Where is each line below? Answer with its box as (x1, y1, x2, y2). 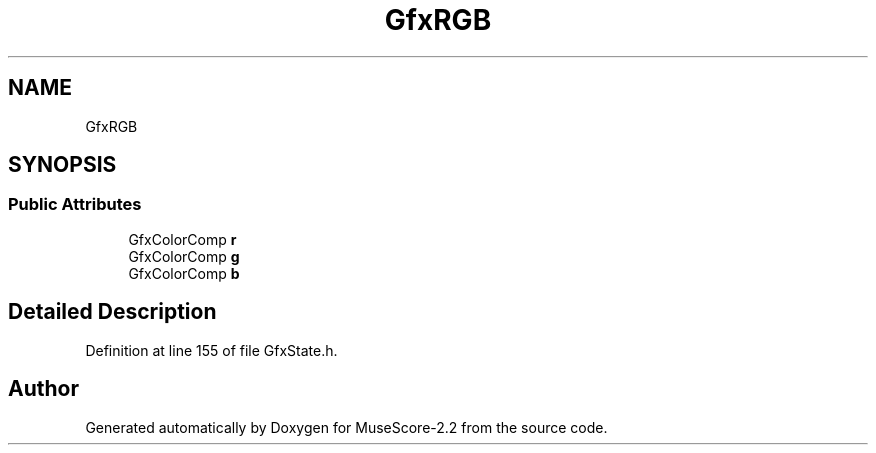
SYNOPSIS (8, 152, 117, 178)
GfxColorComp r (128, 230, 237, 248)
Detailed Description (8, 299, 217, 325)
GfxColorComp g (128, 247, 240, 265)
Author (8, 376, 79, 402)
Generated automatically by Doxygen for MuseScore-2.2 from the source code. (85, 418, 608, 436)
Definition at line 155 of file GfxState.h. (85, 341, 338, 359)
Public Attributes (8, 194, 142, 215)
